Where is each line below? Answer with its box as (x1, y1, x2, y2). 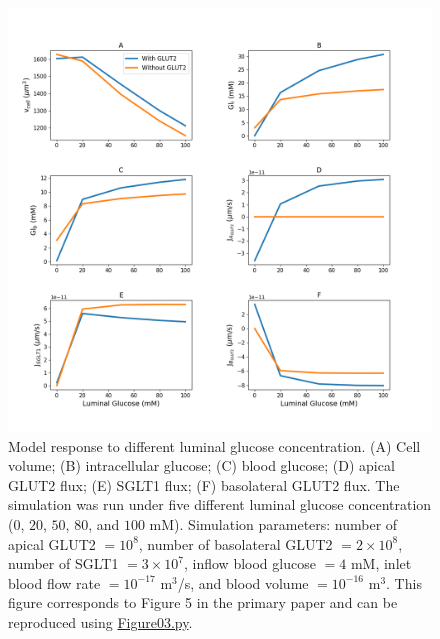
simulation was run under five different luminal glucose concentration (8, 494, 432, 515)
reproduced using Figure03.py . (8, 611, 193, 632)
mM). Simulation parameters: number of (149, 513, 398, 534)
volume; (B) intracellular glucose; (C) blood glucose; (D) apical (8, 455, 395, 476)
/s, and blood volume (177, 572, 309, 593)
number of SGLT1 (8, 553, 119, 574)
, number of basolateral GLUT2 (138, 533, 333, 554)
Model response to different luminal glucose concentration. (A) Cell (8, 435, 421, 456)
